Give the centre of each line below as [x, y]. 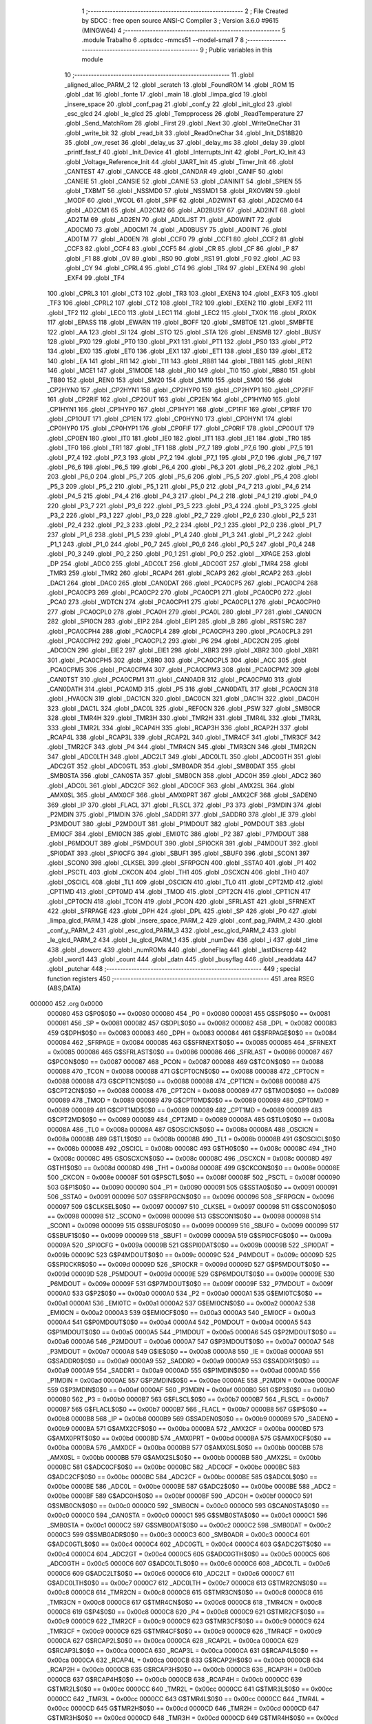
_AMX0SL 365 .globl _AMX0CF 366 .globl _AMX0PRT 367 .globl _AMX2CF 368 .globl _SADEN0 [182, 795]
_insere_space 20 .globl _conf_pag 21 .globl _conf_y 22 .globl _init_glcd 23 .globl [178, 104]
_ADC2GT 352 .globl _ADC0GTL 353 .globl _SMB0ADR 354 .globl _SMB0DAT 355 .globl [171, 766]
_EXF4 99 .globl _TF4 [95, 278]
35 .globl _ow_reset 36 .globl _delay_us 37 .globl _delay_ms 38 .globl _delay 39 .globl [185, 143]
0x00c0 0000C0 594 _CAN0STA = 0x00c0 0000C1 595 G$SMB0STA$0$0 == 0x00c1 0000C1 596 [187, 1515]
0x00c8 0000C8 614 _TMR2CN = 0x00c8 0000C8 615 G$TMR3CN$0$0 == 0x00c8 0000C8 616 [185, 1592]
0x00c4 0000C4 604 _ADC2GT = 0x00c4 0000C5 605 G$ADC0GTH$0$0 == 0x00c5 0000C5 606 [189, 1554]
